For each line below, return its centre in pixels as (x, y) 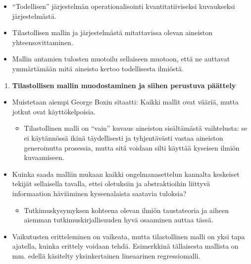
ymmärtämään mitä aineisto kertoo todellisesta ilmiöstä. (98, 68)
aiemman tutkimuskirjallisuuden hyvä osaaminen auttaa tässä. (119, 220)
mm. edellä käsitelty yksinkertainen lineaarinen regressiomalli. (106, 255)
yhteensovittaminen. (43, 42)
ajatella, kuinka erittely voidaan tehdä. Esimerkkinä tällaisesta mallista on (125, 246)
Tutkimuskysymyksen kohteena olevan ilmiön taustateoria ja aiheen (126, 210)
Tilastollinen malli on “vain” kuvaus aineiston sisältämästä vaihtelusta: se (136, 128)
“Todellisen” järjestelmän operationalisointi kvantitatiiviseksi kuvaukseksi (124, 6)
